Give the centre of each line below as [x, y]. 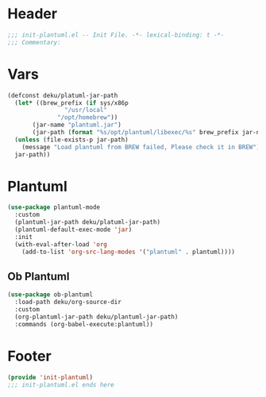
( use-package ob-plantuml [50, 295]
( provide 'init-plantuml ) [50, 377]
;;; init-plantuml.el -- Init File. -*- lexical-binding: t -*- [116, 35]
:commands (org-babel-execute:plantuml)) [84, 324]
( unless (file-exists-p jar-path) [71, 140]
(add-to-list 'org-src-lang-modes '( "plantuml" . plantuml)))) [129, 252]
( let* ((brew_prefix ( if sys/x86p [71, 103]
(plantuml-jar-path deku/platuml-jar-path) [87, 222]
